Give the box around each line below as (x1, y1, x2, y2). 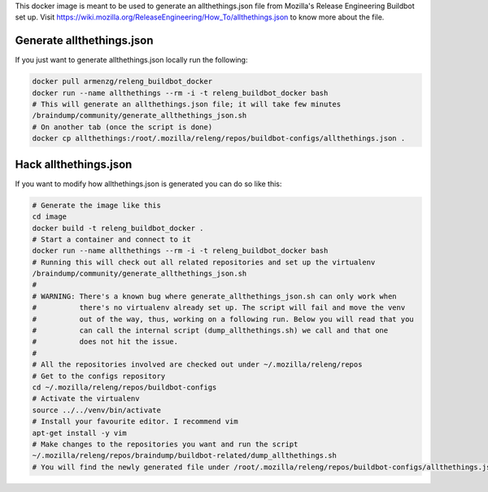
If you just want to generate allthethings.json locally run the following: (15, 55, 248, 65)
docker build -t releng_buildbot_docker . (32, 224, 204, 233)
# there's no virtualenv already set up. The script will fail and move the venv (32, 303, 406, 312)
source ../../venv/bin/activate (32, 405, 162, 415)
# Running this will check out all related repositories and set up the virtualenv (32, 257, 376, 267)
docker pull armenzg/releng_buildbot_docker (32, 77, 213, 86)
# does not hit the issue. (32, 337, 179, 346)
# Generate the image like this (32, 200, 162, 210)
